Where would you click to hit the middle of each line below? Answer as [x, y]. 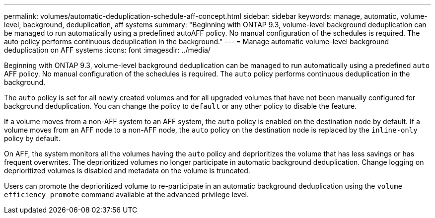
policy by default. [32, 138]
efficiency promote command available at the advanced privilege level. [127, 194]
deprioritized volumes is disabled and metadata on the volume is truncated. [127, 171]
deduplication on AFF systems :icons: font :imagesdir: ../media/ [107, 50]
